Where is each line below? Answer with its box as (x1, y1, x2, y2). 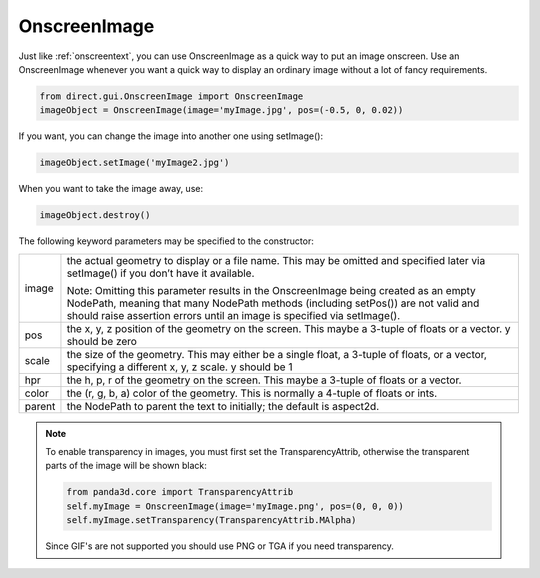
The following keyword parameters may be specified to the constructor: (18, 235, 314, 247)
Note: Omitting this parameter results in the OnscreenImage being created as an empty (66, 283, 476, 297)
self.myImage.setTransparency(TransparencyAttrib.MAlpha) (66, 515, 357, 526)
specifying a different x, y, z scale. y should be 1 (66, 360, 293, 374)
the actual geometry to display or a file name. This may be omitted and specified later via (66, 253, 486, 267)
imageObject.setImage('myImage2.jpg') (39, 157, 230, 169)
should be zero (66, 334, 137, 348)
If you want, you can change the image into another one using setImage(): (18, 130, 324, 142)
